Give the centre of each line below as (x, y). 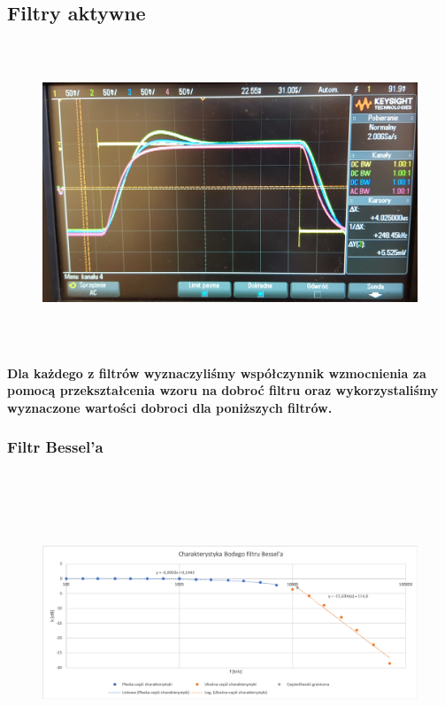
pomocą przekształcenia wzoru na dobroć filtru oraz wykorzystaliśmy (223, 390)
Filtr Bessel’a (55, 447)
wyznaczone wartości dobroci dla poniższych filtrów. (170, 407)
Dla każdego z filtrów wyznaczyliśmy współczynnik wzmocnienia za (217, 372)
